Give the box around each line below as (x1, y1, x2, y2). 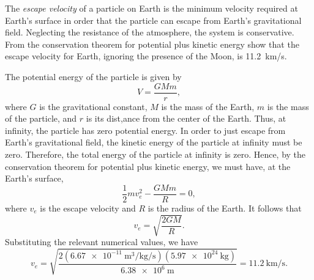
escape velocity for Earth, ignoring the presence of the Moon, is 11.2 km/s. (5, 50, 287, 62)
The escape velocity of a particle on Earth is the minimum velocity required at (5, 2, 298, 14)
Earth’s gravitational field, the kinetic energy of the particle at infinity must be (5, 136, 302, 149)
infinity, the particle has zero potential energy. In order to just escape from (5, 123, 286, 136)
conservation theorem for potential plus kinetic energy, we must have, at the (5, 160, 291, 172)
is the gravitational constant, (39, 100, 148, 112)
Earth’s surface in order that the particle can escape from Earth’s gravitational (5, 13, 302, 26)
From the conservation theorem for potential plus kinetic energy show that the (5, 37, 299, 50)
